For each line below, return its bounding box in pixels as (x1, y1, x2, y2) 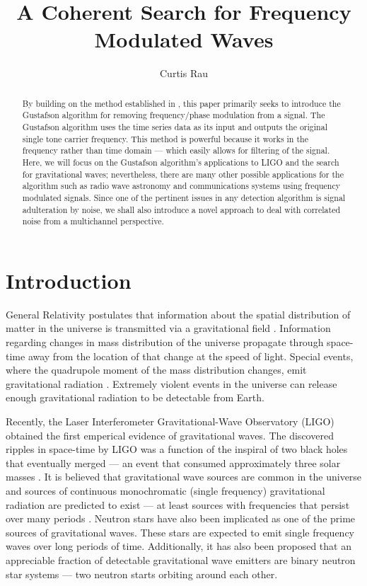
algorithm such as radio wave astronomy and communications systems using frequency (22, 180, 340, 192)
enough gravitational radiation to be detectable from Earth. (6, 390, 264, 405)
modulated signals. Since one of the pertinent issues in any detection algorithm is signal (22, 191, 346, 203)
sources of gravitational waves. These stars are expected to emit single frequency (6, 524, 354, 539)
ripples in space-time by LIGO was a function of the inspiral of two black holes (6, 442, 348, 456)
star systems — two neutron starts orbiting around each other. (6, 566, 278, 581)
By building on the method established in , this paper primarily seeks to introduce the (22, 97, 341, 109)
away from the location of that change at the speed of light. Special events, (28, 348, 354, 363)
